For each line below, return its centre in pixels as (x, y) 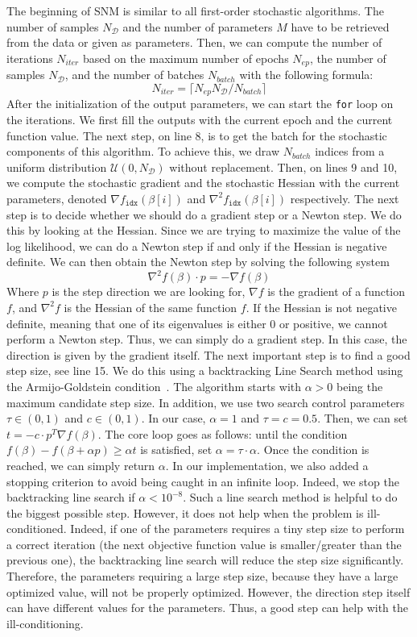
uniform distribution (57, 167)
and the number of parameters (198, 26)
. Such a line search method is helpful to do (290, 497)
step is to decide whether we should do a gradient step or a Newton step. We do (204, 214)
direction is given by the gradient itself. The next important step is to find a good (208, 354)
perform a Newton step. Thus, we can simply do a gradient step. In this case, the (207, 339)
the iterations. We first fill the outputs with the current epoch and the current (200, 119)
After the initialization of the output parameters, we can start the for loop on (200, 104)
